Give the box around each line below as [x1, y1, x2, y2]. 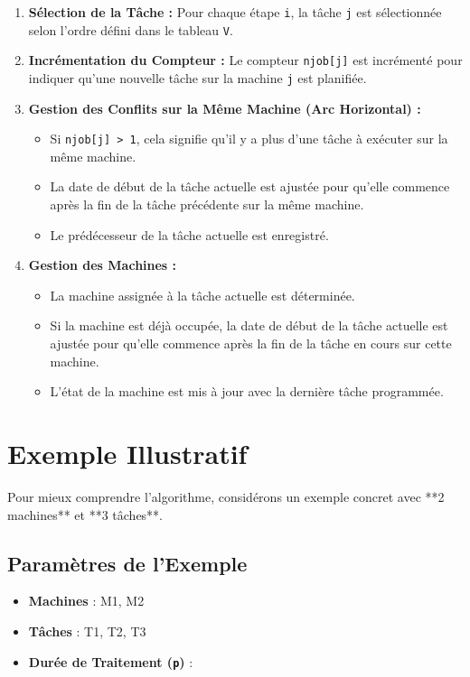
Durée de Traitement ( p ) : [28, 652, 193, 671]
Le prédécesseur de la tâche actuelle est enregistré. [50, 225, 329, 244]
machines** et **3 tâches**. [7, 505, 164, 524]
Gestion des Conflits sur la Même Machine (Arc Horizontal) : [28, 98, 421, 117]
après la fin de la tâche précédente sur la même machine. [50, 195, 364, 214]
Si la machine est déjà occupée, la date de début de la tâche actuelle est [50, 316, 448, 335]
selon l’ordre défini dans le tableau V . [28, 20, 233, 39]
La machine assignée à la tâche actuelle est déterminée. [50, 285, 355, 304]
